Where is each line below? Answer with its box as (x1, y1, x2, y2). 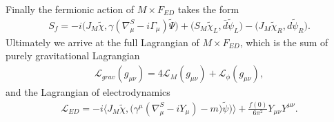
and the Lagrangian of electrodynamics (6, 85, 170, 99)
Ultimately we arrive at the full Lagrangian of (6, 34, 199, 49)
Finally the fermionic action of (6, 2, 135, 16)
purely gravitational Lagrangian (6, 48, 140, 63)
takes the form (177, 2, 239, 16)
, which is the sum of (239, 34, 328, 49)
